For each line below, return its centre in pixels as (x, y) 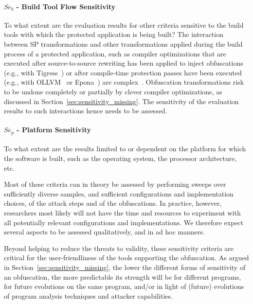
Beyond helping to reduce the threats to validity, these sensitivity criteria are (119, 248)
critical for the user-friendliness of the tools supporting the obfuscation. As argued (126, 258)
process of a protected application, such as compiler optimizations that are (115, 53)
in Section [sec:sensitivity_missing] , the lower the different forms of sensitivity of (125, 267)
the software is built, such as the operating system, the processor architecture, (120, 158)
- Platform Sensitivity (54, 130)
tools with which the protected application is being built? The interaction (114, 34)
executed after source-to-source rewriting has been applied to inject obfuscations (124, 63)
